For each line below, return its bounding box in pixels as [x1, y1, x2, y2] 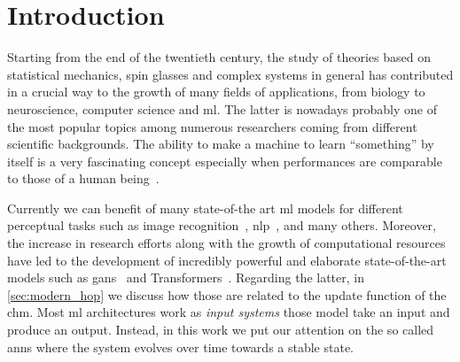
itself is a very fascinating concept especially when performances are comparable [7, 151, 442, 170]
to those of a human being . [7, 169, 160, 188]
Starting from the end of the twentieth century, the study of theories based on [7, 48, 431, 66]
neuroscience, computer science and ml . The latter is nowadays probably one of [7, 99, 438, 118]
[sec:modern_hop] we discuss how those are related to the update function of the [7, 285, 447, 304]
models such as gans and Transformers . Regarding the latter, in [7, 268, 364, 287]
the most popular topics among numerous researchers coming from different [7, 117, 417, 135]
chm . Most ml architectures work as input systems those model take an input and [7, 303, 450, 321]
